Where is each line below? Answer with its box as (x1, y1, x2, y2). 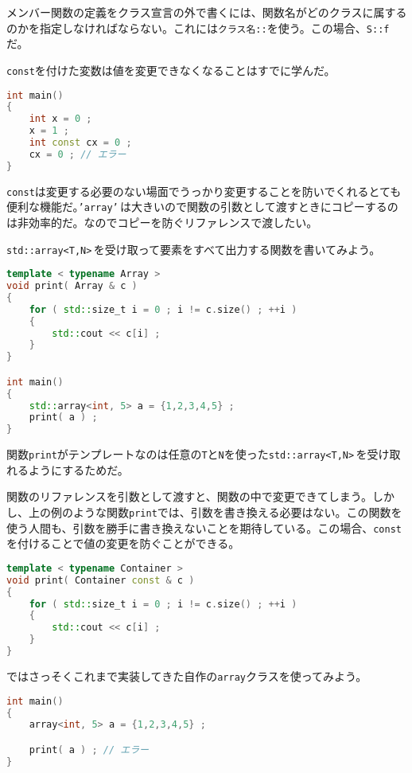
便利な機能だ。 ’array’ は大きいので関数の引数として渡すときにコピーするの (6, 198, 398, 215)
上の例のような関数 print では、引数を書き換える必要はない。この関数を (28, 504, 402, 521)
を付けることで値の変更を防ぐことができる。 (6, 535, 240, 552)
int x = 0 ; (29, 113, 92, 125)
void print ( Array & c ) (6, 280, 138, 292)
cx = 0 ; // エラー (29, 148, 126, 160)
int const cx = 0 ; (29, 137, 132, 148)
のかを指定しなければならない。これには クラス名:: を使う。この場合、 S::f (6, 19, 390, 36)
